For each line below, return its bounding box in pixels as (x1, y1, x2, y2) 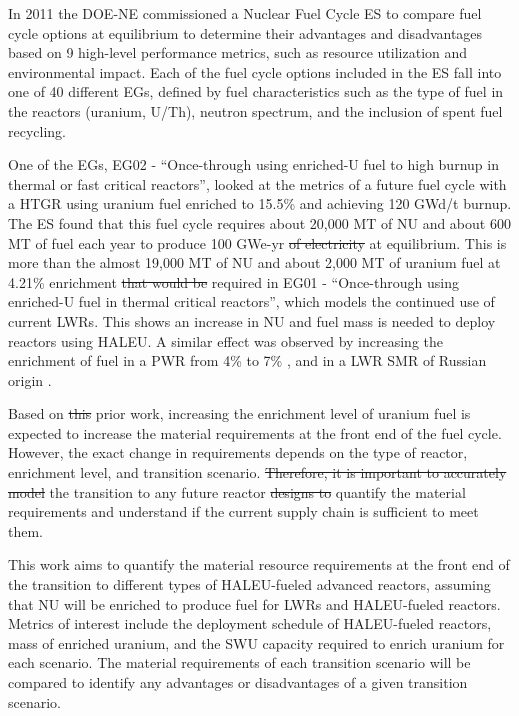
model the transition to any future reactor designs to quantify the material (8, 481, 466, 502)
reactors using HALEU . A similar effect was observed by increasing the (8, 330, 444, 351)
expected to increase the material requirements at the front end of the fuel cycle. (8, 422, 502, 443)
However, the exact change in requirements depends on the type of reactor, (8, 442, 468, 463)
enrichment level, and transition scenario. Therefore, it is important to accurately (8, 462, 507, 483)
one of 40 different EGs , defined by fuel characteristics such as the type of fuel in (8, 81, 504, 102)
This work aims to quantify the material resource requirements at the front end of (8, 554, 510, 575)
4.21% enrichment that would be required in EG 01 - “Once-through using (8, 271, 459, 292)
